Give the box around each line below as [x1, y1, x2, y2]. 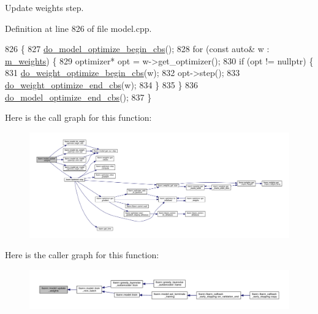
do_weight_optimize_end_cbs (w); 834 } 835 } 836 [5, 78, 199, 91]
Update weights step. [5, 1, 84, 13]
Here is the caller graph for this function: [5, 248, 159, 261]
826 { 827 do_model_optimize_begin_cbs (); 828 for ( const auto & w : [5, 42, 270, 55]
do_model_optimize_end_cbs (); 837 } [5, 90, 152, 103]
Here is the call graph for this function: [5, 111, 152, 124]
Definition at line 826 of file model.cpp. [5, 21, 152, 34]
